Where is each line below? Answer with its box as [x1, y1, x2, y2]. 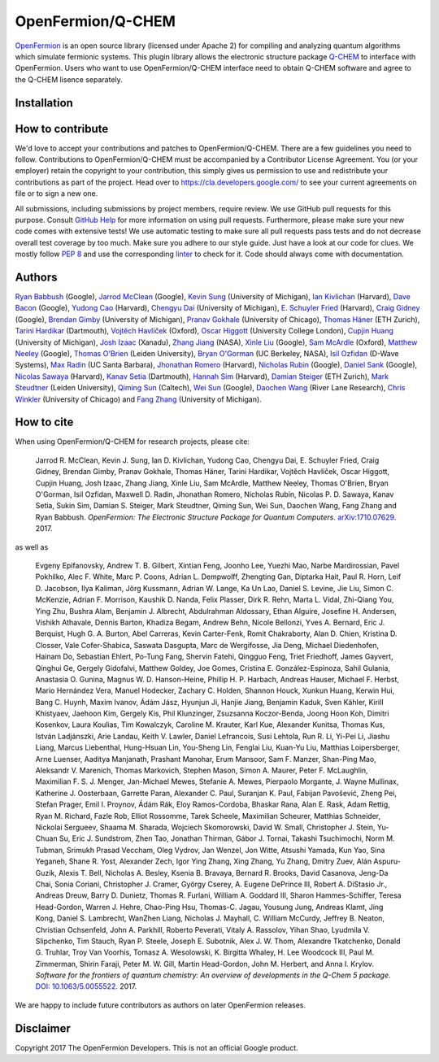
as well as [15, 542, 49, 552]
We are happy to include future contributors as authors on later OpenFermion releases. [15, 1000, 306, 1010]
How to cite [15, 416, 74, 429]
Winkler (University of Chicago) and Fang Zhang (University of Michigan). [15, 394, 262, 404]
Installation [15, 96, 73, 110]
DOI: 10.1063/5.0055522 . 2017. [35, 981, 137, 991]
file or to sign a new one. [15, 189, 98, 198]
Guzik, [35, 868, 57, 877]
